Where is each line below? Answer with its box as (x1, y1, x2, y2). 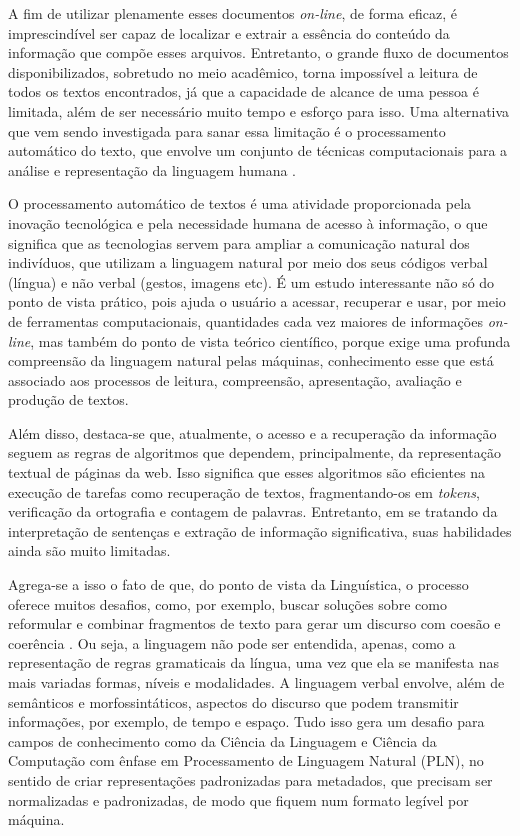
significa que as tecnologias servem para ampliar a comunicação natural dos (8, 232, 470, 253)
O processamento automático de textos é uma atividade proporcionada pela (8, 193, 472, 214)
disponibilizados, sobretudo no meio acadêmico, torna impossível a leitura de (8, 61, 478, 82)
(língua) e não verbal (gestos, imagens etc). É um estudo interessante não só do (8, 271, 495, 292)
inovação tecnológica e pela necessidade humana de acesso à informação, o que (8, 212, 488, 233)
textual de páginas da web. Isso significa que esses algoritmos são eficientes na (8, 462, 486, 483)
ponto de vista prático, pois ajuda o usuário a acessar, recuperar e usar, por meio (8, 291, 506, 312)
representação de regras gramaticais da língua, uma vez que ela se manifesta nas (8, 652, 499, 673)
